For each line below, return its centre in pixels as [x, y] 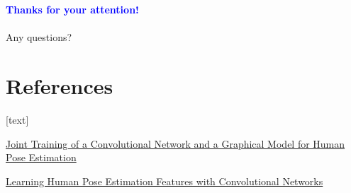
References [60, 85]
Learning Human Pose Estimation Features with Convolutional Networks [165, 181]
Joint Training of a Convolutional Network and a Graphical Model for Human [175, 143]
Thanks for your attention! [72, 9]
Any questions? [39, 37]
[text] [17, 119]
